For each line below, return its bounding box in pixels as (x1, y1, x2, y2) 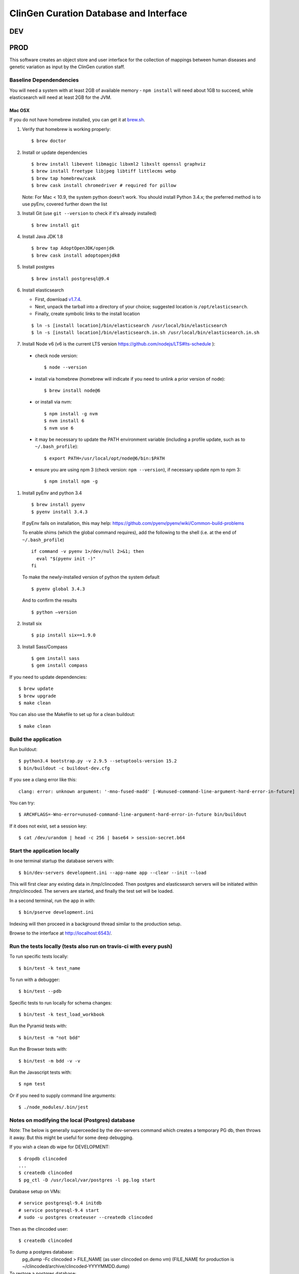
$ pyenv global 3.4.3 (31, 586, 85, 592)
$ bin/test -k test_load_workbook (18, 1012, 104, 1018)
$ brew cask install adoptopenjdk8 (31, 252, 120, 258)
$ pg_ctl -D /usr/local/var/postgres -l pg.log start (18, 1177, 155, 1183)
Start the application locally (9, 847, 79, 854)
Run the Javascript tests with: (9, 1069, 72, 1075)
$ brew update (18, 686, 53, 692)
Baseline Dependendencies (9, 76, 79, 84)
